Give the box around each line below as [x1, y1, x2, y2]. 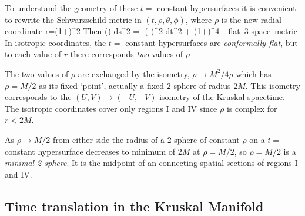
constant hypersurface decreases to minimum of [5, 145, 176, 157]
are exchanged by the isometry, [78, 67, 190, 79]
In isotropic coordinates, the [5, 36, 106, 48]
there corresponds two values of [70, 48, 183, 60]
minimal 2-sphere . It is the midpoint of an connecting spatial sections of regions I [5, 157, 298, 169]
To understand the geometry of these [5, 2, 138, 14]
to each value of [5, 48, 62, 60]
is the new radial [221, 13, 281, 25]
